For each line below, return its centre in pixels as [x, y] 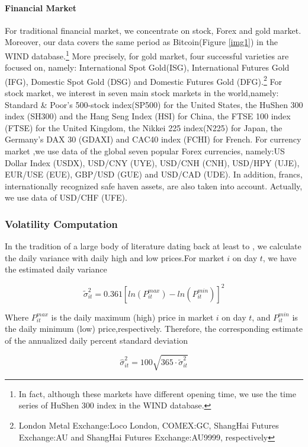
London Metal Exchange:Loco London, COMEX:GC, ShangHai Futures [149, 425]
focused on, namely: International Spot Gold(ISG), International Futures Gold [147, 67]
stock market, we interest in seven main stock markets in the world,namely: [142, 93]
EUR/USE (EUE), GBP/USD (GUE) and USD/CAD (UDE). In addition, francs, [154, 174]
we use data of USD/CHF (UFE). [66, 197]
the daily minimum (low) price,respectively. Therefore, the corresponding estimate [154, 329]
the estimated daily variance [56, 269]
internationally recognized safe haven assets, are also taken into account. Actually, [154, 186]
